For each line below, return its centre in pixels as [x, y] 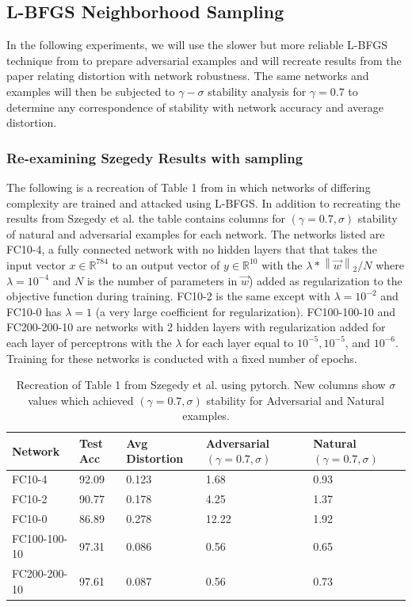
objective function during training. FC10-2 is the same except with [168, 296]
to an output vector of [166, 264]
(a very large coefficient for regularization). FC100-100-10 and [246, 311]
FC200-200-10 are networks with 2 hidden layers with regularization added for [196, 327]
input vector [36, 264]
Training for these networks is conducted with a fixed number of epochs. [182, 358]
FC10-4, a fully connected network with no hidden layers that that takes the [192, 249]
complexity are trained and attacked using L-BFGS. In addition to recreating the [204, 202]
